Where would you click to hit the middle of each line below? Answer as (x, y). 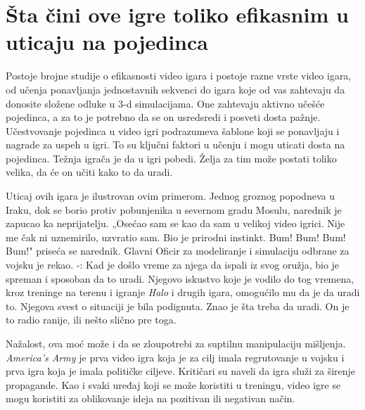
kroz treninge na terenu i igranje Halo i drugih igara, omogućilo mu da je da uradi (183, 292)
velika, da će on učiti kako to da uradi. (89, 172)
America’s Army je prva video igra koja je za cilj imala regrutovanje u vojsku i (175, 357)
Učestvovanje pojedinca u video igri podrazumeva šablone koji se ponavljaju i (173, 130)
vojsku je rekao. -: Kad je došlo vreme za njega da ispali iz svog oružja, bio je (173, 265)
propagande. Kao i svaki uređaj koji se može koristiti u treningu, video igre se (173, 384)
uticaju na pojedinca (107, 42)
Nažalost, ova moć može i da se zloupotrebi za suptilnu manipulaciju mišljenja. (176, 343)
